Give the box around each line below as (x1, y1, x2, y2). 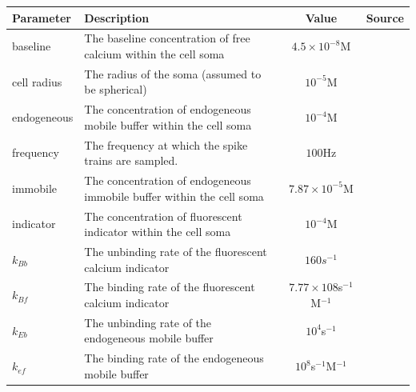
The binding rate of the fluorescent (84, 278, 255, 295)
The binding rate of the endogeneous (84, 350, 264, 366)
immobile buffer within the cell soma (84, 187, 264, 204)
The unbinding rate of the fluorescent (84, 242, 267, 259)
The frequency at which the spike (84, 136, 248, 153)
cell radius (12, 73, 62, 90)
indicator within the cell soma (84, 223, 231, 240)
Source (366, 9, 404, 26)
